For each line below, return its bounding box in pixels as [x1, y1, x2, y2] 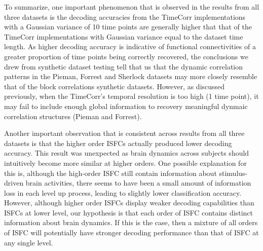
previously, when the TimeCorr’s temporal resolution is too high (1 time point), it [4, 91, 259, 101]
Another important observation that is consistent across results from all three [4, 128, 245, 138]
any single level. [4, 237, 53, 247]
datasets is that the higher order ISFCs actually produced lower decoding [4, 137, 232, 148]
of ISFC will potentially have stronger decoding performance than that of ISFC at [4, 227, 259, 238]
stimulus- [219, 167, 248, 178]
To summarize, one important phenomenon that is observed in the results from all [4, 2, 259, 12]
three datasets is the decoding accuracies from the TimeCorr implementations [4, 11, 246, 22]
